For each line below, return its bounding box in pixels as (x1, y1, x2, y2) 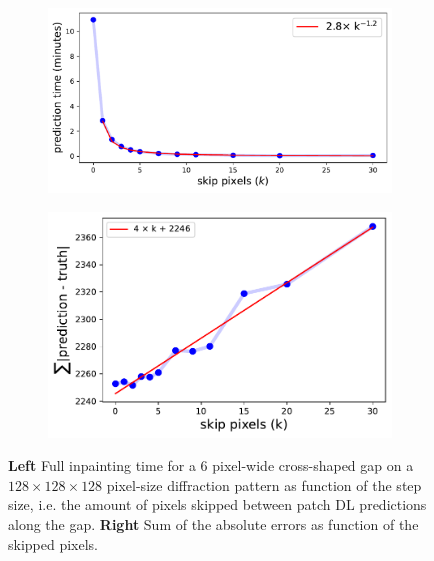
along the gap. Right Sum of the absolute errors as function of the (8, 514, 419, 534)
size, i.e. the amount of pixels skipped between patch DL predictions (8, 494, 427, 515)
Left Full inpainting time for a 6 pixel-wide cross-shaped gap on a (8, 455, 414, 476)
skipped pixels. (8, 533, 99, 554)
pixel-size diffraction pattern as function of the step (106, 474, 422, 495)
